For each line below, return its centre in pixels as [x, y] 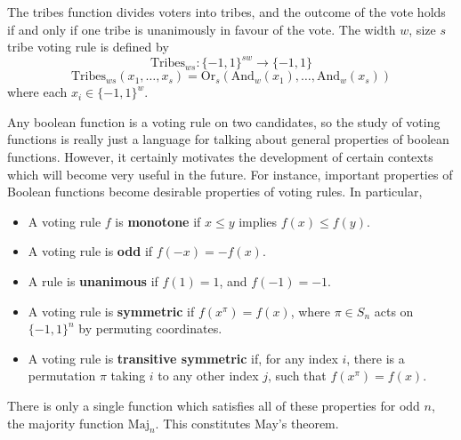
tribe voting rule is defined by [88, 47]
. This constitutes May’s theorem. [247, 423]
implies [258, 221]
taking [128, 376]
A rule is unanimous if [93, 281]
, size [422, 29]
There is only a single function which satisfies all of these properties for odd [214, 405]
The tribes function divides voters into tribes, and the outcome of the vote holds [226, 12]
